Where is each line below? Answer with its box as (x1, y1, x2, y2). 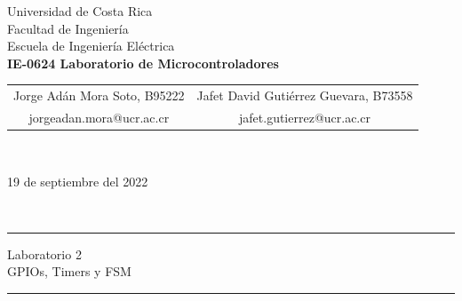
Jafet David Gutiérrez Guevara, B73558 (196, 86, 413, 105)
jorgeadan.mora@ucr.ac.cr (28, 107, 170, 126)
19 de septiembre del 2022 (7, 171, 148, 190)
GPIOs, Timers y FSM (7, 262, 131, 281)
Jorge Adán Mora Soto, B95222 (13, 86, 185, 105)
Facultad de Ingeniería (7, 19, 129, 37)
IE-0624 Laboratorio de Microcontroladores (7, 53, 279, 72)
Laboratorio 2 (7, 244, 82, 263)
